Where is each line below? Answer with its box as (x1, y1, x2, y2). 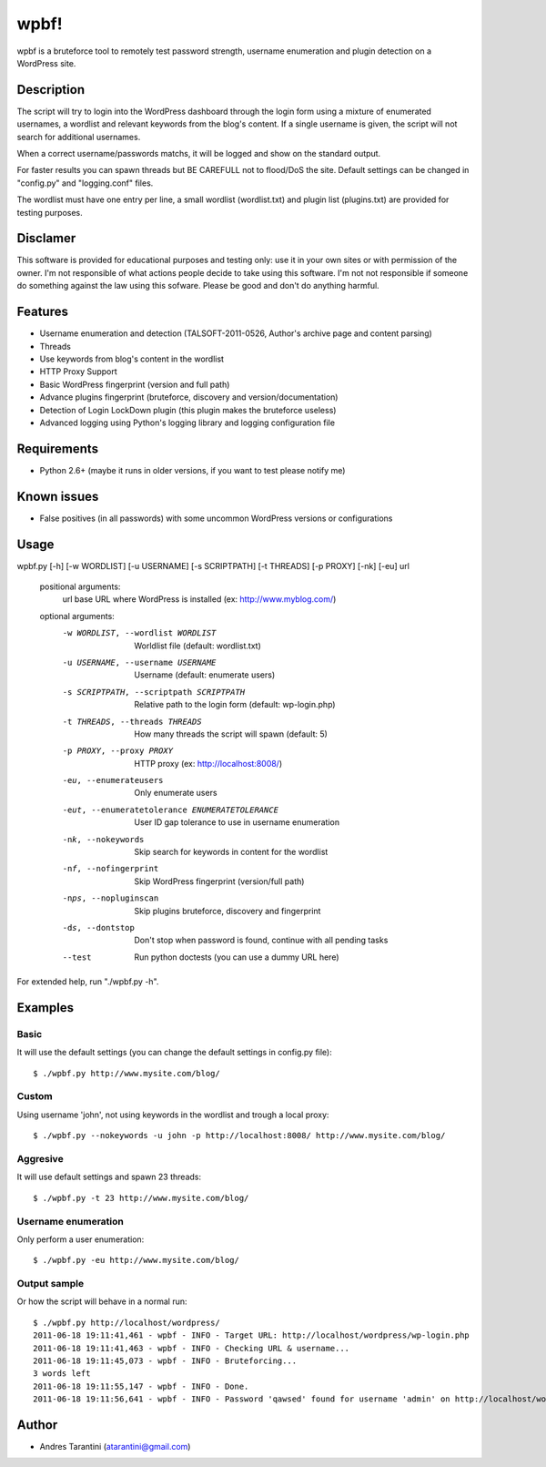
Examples (16, 1000, 75, 1015)
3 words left (33, 1369, 91, 1379)
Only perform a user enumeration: (16, 1234, 145, 1245)
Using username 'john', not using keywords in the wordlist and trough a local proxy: (16, 1109, 329, 1120)
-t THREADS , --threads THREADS (62, 716, 202, 727)
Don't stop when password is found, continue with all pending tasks (134, 934, 389, 946)
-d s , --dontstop (62, 922, 136, 932)
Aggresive (16, 1153, 64, 1166)
